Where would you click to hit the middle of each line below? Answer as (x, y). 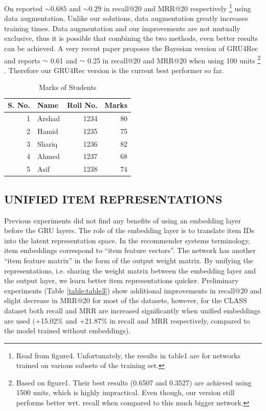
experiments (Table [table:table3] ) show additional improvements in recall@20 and (133, 290)
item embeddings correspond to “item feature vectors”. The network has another (130, 250)
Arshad (48, 118)
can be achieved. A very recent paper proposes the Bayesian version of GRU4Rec (131, 48)
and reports (22, 60)
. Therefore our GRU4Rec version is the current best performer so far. (114, 70)
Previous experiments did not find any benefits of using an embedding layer (123, 220)
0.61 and (64, 60)
